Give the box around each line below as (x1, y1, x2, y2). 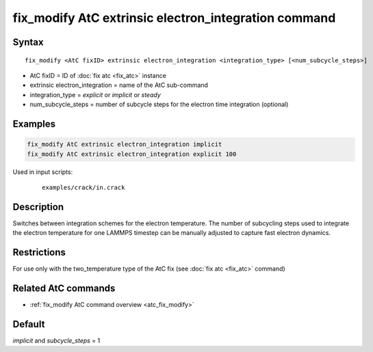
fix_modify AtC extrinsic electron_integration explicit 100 (27, 150, 237, 158)
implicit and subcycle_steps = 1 (12, 336, 101, 344)
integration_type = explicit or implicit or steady (29, 90, 161, 99)
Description (12, 201, 64, 212)
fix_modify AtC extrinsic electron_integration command (12, 10, 336, 25)
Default (12, 318, 45, 330)
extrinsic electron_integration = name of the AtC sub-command (29, 81, 209, 89)
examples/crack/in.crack (42, 184, 125, 191)
